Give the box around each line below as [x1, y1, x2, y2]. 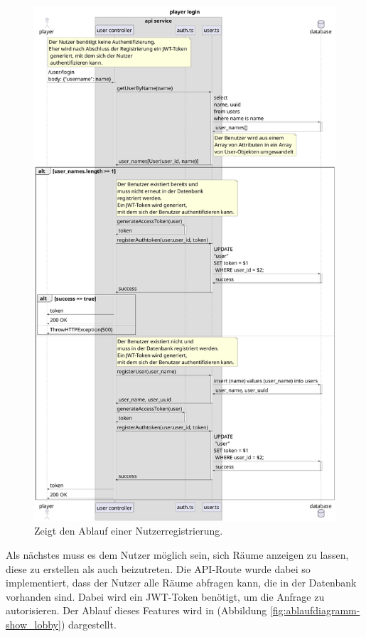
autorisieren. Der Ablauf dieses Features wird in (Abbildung [6, 603, 267, 618]
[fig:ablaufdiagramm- [269, 603, 360, 618]
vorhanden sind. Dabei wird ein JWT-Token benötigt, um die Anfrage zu [6, 589, 325, 604]
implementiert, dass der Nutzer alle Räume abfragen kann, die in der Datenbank [6, 575, 357, 590]
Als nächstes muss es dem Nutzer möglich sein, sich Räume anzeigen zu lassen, [6, 547, 349, 562]
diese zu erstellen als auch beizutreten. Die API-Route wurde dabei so [6, 561, 311, 576]
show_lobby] [6, 616, 61, 631]
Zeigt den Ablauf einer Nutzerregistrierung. [34, 523, 223, 538]
